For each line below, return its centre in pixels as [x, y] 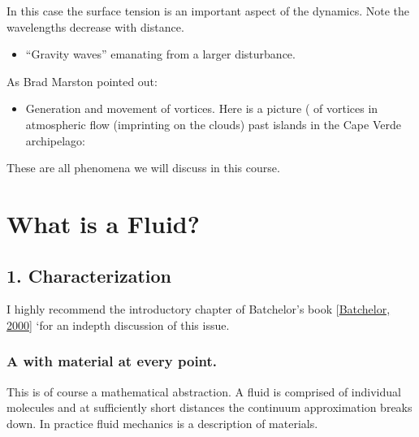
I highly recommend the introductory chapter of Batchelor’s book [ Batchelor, [199, 309]
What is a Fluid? [103, 223]
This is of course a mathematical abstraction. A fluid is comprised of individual [204, 391]
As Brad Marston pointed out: [82, 81]
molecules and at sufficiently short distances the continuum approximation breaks [209, 407]
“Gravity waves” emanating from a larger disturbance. [160, 54]
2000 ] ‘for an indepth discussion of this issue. [118, 325]
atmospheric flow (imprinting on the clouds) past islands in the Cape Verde [213, 124]
